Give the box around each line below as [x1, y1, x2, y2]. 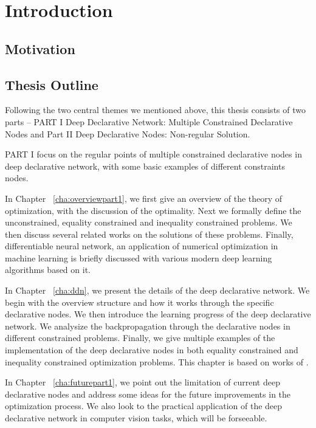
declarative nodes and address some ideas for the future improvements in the [5, 387, 291, 400]
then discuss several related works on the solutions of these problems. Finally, [5, 227, 294, 240]
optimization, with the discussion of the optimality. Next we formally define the [5, 204, 301, 216]
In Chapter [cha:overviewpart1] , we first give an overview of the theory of [5, 192, 283, 204]
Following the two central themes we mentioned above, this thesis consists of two [5, 103, 306, 116]
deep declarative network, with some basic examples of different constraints [5, 159, 285, 172]
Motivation [5, 39, 75, 58]
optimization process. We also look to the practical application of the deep [5, 399, 283, 412]
